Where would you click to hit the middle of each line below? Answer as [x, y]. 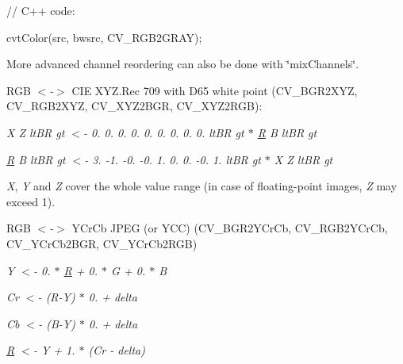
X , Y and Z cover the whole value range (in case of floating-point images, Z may [202, 186]
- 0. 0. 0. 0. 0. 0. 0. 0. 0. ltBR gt [164, 132]
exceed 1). [31, 201]
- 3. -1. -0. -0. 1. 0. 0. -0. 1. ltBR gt [173, 159]
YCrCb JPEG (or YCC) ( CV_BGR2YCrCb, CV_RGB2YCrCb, [230, 228]
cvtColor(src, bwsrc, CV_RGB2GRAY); [104, 37]
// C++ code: [41, 10]
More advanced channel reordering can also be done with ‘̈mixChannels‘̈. [183, 64]
